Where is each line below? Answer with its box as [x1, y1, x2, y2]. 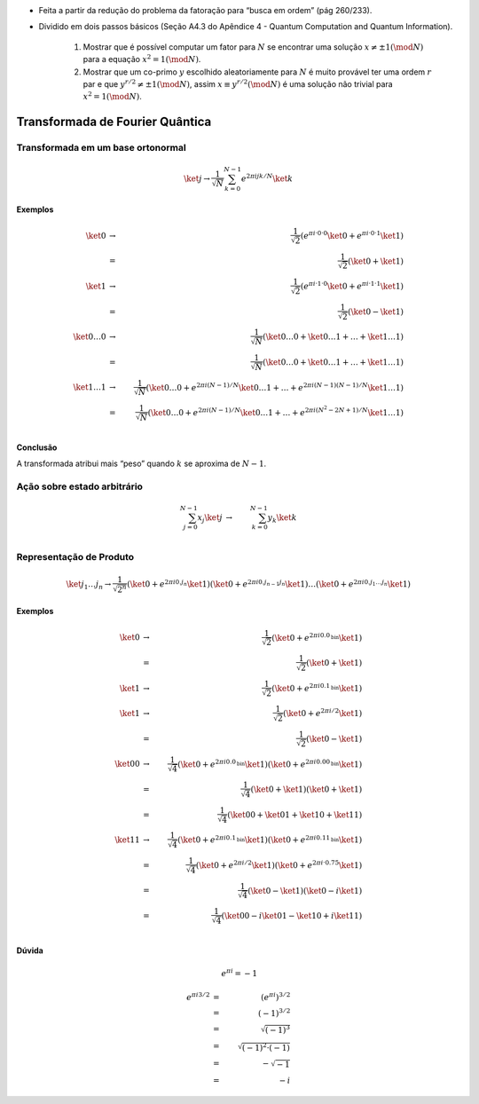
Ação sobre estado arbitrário [16, 480, 144, 493]
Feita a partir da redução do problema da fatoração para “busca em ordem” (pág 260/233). [38, 5, 373, 15]
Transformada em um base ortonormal [16, 142, 186, 154]
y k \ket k [267, 512, 297, 524]
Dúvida [16, 945, 43, 956]
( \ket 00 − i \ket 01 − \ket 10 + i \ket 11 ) [221, 911, 363, 920]
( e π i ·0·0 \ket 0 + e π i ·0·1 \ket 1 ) [300, 229, 404, 241]
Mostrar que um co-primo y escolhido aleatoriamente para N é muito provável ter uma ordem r [82, 67, 432, 77]
